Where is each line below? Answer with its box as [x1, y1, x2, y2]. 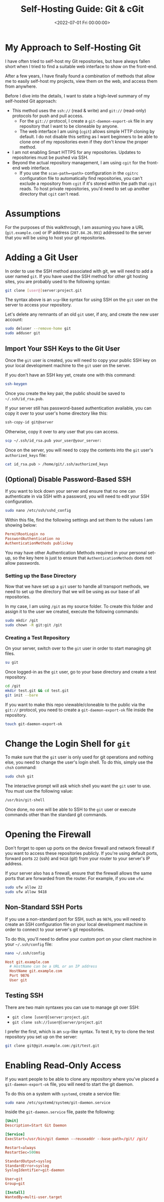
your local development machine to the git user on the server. [5, 363, 131, 368]
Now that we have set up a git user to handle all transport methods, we [5, 583, 149, 589]
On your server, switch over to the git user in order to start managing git [5, 646, 151, 651]
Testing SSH [5, 991, 44, 1000]
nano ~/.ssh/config [5, 951, 45, 955]
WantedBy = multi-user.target [5, 1195, 63, 1200]
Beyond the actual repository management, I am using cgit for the [12, 159, 146, 165]
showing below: [5, 522, 37, 528]
